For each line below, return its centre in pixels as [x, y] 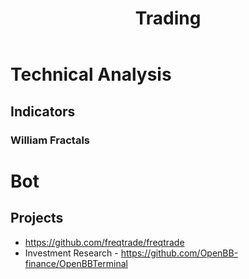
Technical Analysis [91, 74]
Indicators [43, 111]
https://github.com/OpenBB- [179, 253]
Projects [37, 218]
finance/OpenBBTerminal [76, 263]
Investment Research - [71, 253]
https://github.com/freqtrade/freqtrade [104, 242]
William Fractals [50, 140]
